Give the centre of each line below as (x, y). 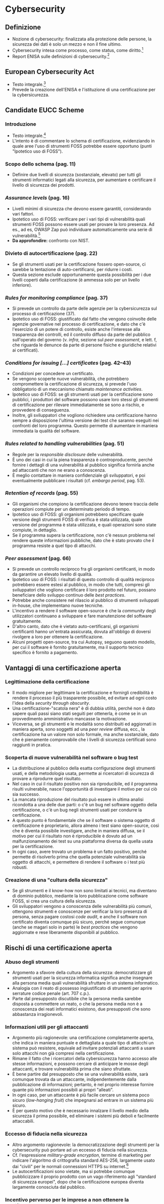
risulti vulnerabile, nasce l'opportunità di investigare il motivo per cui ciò (85, 789)
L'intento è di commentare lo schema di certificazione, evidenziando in (83, 141)
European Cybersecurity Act (50, 71)
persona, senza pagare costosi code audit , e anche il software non (79, 917)
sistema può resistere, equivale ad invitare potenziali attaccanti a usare (84, 1048)
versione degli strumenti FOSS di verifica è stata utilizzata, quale (77, 520)
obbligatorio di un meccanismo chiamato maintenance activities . (77, 389)
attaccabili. (23, 1121)
